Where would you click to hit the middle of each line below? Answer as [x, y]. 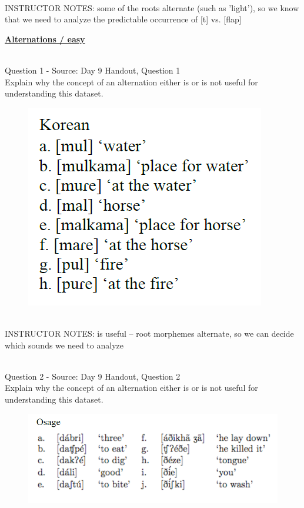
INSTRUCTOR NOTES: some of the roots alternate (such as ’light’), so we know [152, 7]
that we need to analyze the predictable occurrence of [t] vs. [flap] [123, 19]
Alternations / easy [45, 39]
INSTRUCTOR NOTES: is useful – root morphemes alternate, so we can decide [149, 333]
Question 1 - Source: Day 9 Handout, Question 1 [93, 70]
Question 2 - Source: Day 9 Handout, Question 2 [93, 376]
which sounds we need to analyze [64, 345]
